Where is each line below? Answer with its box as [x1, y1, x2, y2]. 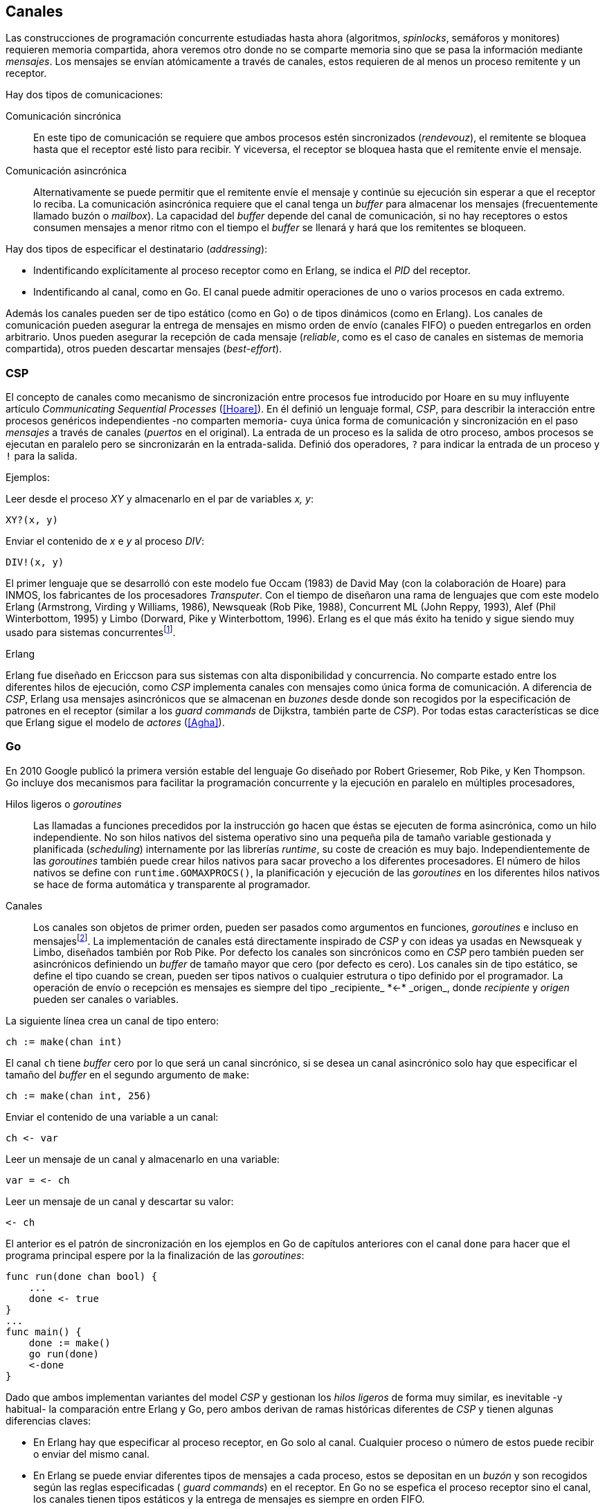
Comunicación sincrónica [6, 110, 121, 123]
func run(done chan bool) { [6, 1271, 158, 1283]
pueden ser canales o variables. [33, 993, 179, 1006]
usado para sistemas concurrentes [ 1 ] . [6, 624, 176, 638]
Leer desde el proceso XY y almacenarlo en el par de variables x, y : [6, 493, 314, 505]
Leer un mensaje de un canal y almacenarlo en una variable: [6, 1153, 280, 1166]
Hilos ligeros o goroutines [6, 797, 122, 810]
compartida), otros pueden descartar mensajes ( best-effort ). [6, 343, 282, 355]
